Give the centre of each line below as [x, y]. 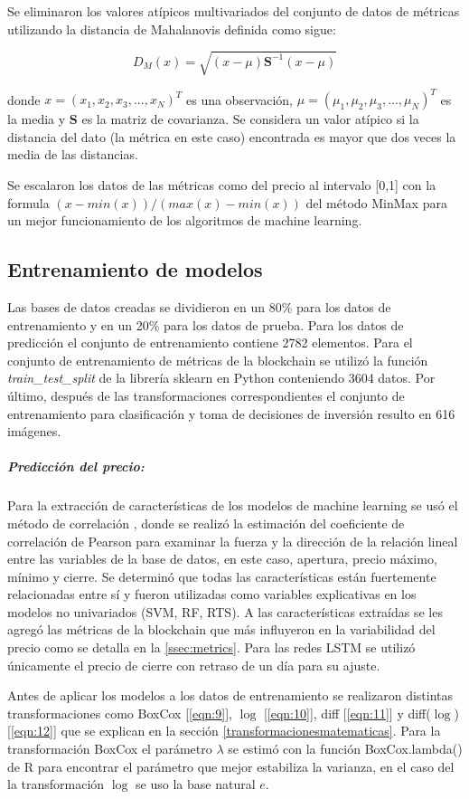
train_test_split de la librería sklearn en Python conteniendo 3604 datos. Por [221, 378]
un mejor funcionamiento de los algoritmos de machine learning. [185, 220]
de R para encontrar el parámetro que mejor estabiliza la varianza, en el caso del [231, 766]
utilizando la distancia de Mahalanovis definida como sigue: [172, 29]
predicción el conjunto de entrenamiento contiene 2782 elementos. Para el [210, 342]
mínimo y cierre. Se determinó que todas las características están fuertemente [222, 576]
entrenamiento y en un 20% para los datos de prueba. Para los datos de [206, 324]
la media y [37, 119]
